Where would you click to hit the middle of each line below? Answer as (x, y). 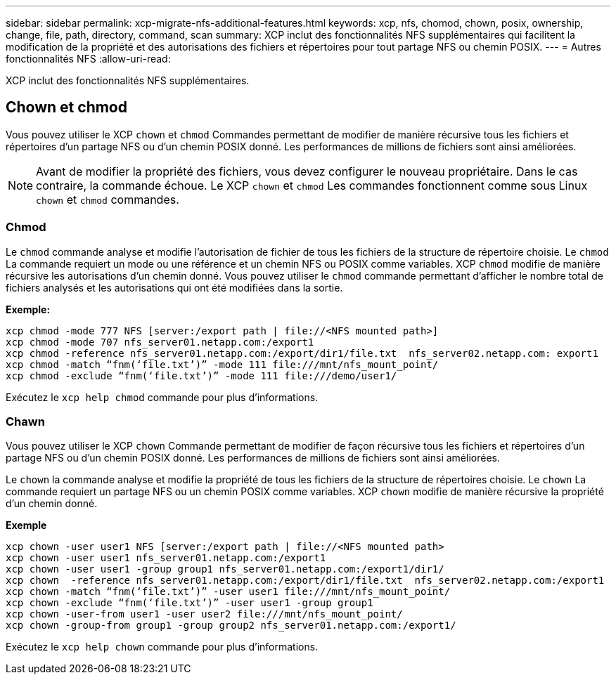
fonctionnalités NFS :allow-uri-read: (88, 59)
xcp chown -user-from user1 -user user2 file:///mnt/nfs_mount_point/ (204, 614)
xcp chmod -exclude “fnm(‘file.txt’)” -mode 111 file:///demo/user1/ (201, 375)
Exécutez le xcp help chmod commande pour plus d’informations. (162, 397)
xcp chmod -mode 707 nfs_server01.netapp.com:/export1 (160, 342)
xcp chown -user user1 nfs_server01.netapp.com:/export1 (166, 558)
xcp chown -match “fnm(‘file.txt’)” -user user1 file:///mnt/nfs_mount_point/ (228, 592)
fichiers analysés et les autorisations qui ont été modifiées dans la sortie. (174, 287)
